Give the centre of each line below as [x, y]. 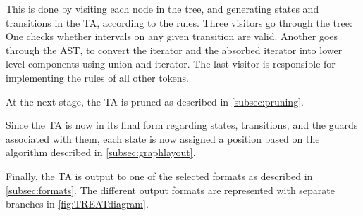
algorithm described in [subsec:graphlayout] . [101, 152]
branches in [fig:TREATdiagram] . [77, 204]
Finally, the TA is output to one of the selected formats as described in [159, 176]
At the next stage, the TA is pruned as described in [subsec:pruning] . [155, 101]
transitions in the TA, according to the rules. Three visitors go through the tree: [179, 22]
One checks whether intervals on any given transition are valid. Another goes [172, 36]
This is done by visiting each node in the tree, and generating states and [162, 8]
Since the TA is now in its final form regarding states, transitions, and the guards [182, 125]
